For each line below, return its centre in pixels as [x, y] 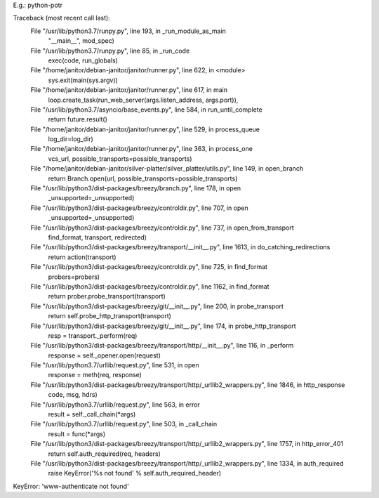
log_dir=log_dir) [71, 139]
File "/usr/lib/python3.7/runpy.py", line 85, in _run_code [110, 51]
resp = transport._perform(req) [93, 335]
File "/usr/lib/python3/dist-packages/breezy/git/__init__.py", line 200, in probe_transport [157, 306]
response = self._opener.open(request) [105, 355]
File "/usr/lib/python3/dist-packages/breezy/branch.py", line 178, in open [136, 188]
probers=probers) [74, 277]
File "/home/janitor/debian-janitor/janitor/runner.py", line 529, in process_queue [145, 129]
